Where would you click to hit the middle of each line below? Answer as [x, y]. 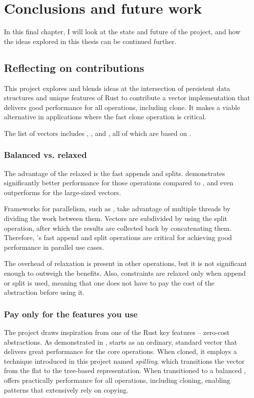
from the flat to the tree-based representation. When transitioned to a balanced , [125, 370]
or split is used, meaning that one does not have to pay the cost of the [109, 282]
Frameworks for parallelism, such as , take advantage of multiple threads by [117, 209]
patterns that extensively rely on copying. [66, 389]
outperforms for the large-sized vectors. [63, 192]
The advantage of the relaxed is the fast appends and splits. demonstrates [115, 173]
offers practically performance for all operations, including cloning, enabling [117, 380]
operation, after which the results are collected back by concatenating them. [118, 228]
